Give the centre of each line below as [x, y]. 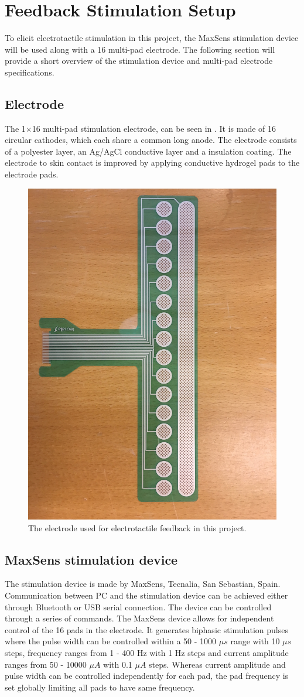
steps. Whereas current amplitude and [217, 664]
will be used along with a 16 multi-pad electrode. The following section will [140, 49]
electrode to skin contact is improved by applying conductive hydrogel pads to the [152, 163]
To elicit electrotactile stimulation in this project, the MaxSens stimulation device [152, 38]
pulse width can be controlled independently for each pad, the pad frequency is [147, 676]
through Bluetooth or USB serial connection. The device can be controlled [138, 607]
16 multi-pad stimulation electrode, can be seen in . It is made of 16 [154, 128]
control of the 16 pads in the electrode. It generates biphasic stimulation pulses [146, 629]
